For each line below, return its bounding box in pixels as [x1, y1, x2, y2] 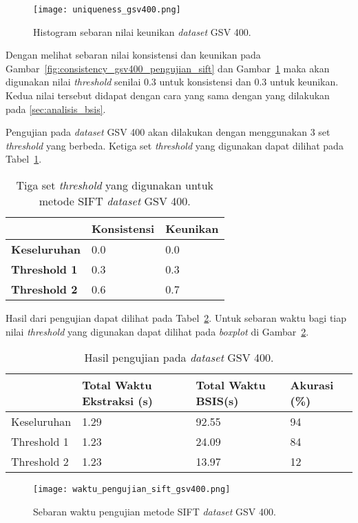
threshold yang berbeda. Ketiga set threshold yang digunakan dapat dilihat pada [6, 138, 344, 152]
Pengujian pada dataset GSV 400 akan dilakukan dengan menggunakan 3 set [6, 125, 330, 139]
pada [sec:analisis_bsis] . [6, 101, 106, 116]
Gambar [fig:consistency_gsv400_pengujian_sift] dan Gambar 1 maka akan [6, 61, 330, 75]
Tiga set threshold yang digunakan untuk [16, 177, 214, 193]
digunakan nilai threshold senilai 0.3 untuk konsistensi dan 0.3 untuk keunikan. [6, 74, 339, 89]
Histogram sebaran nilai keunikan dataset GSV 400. [33, 24, 251, 39]
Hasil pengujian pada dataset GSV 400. [84, 349, 274, 366]
